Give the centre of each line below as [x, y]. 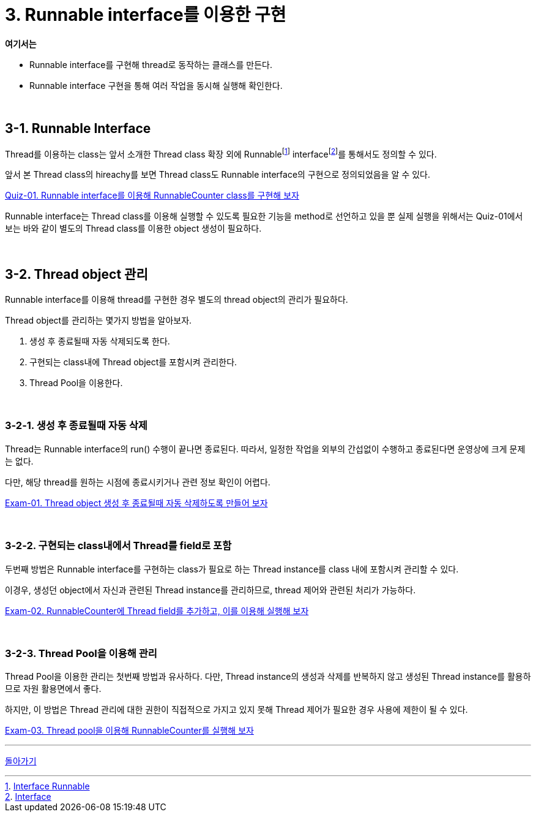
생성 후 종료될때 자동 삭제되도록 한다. [100, 341]
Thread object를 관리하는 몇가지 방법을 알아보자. [99, 321]
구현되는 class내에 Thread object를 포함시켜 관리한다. [133, 362]
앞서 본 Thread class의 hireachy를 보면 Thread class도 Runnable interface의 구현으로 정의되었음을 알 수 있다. [218, 175]
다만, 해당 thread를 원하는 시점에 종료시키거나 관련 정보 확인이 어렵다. [138, 482]
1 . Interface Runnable [47, 786]
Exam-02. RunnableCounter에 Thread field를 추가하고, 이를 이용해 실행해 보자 [157, 610]
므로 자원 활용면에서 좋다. [53, 689]
